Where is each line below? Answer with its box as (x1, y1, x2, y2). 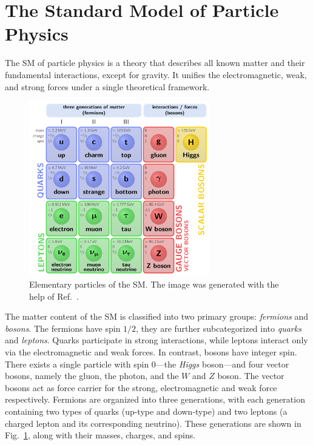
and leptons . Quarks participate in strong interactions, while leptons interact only (5, 334, 308, 346)
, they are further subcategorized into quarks (136, 321, 301, 334)
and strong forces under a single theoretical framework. (5, 80, 210, 93)
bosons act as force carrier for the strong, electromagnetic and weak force (5, 381, 277, 394)
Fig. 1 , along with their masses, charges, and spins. (5, 429, 196, 441)
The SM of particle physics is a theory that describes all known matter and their (5, 56, 305, 69)
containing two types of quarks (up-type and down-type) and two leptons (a (5, 405, 288, 418)
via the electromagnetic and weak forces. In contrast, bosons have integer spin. (5, 346, 297, 358)
